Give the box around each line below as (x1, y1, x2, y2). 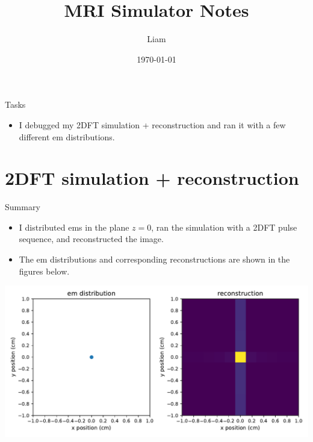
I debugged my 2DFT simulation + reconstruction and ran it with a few (19, 118, 286, 131)
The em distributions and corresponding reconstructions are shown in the (19, 253, 290, 265)
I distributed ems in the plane (19, 220, 129, 233)
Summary (5, 201, 40, 213)
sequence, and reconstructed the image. (19, 232, 164, 245)
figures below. (19, 264, 70, 277)
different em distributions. (19, 130, 115, 143)
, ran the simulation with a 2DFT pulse (151, 220, 297, 233)
